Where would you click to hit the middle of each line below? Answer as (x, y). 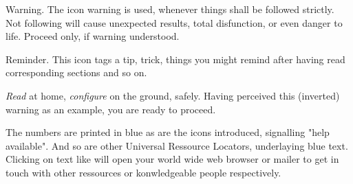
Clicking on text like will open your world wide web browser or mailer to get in (172, 159)
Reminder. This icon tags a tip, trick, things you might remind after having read (175, 59)
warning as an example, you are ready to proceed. (111, 109)
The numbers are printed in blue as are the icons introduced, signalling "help (168, 132)
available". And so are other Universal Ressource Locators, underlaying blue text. (177, 145)
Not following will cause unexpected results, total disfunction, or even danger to (174, 22)
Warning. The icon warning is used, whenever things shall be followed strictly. (170, 9)
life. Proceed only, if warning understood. (93, 36)
